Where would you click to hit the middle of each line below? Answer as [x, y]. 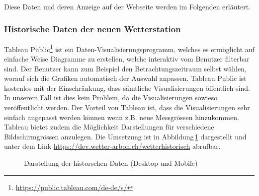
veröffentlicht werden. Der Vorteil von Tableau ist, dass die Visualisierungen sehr [127, 107]
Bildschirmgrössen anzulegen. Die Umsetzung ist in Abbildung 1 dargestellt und [125, 136]
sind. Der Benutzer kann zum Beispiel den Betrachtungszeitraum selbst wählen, [125, 68]
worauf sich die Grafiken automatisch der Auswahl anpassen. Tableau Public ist [125, 78]
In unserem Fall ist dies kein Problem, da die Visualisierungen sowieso [111, 98]
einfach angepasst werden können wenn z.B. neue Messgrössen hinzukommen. [122, 117]
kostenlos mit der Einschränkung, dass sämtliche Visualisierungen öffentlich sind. [127, 88]
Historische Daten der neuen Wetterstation [92, 29]
